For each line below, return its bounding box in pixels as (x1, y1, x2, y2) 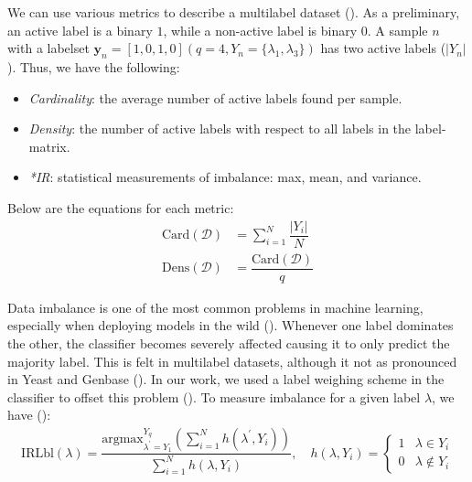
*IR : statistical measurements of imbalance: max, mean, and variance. (28, 167, 422, 187)
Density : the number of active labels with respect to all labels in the (28, 119, 412, 138)
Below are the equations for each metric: (7, 198, 234, 217)
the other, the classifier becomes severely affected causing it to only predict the (7, 333, 450, 352)
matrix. (28, 136, 70, 155)
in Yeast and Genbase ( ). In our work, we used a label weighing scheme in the (7, 370, 445, 389)
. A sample (367, 20, 428, 39)
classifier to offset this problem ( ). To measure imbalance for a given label (7, 387, 421, 406)
